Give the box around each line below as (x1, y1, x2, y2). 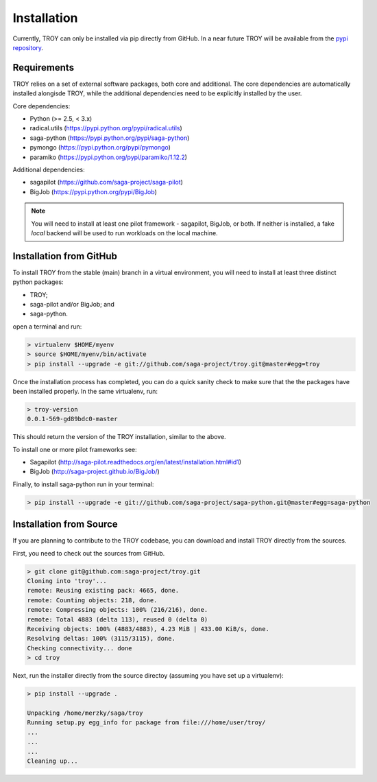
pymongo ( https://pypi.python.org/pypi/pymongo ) (29, 143, 171, 152)
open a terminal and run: (12, 322, 82, 331)
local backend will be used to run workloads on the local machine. (31, 228, 219, 237)
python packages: (12, 278, 64, 286)
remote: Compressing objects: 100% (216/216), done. (27, 606, 208, 614)
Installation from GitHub (12, 250, 118, 262)
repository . (12, 43, 44, 51)
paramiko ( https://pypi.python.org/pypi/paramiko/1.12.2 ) (29, 153, 188, 161)
